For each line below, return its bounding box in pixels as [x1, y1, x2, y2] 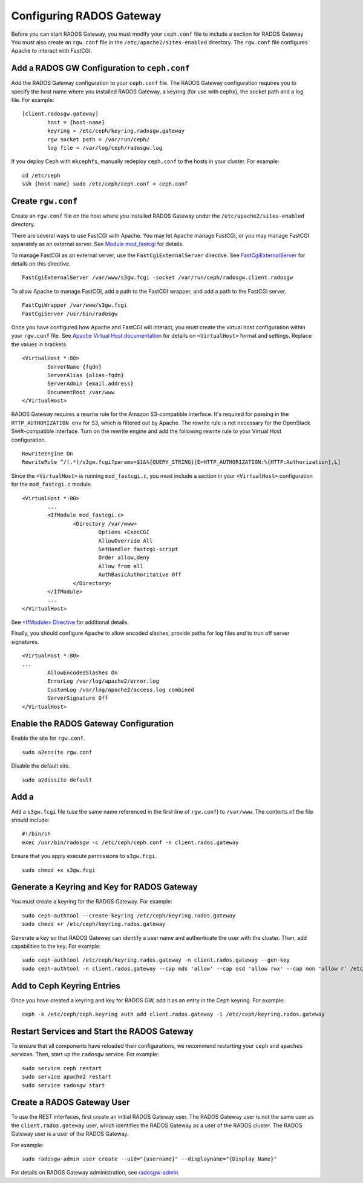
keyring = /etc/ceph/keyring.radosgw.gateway [47, 127, 185, 135]
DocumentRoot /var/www [47, 389, 115, 395]
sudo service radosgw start [22, 1082, 105, 1088]
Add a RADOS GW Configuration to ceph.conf [11, 63, 190, 73]
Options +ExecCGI [98, 529, 150, 536]
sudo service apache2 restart [22, 1073, 112, 1081]
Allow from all [98, 563, 143, 569]
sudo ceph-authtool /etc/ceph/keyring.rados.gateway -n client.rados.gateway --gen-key [22, 957, 290, 963]
